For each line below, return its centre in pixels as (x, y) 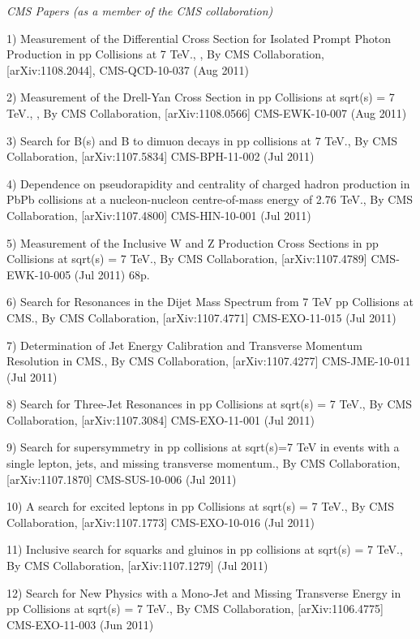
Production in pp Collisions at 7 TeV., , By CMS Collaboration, (165, 54)
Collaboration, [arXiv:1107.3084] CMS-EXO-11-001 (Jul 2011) (161, 419)
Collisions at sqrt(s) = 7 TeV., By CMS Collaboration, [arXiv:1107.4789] (187, 259)
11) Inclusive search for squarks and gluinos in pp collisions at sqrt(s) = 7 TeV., (205, 549)
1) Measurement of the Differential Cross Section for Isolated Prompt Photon (199, 38)
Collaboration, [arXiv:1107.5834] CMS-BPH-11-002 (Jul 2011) (161, 156)
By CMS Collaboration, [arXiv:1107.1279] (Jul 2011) (137, 566)
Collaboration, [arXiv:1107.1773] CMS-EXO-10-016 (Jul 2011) (161, 522)
